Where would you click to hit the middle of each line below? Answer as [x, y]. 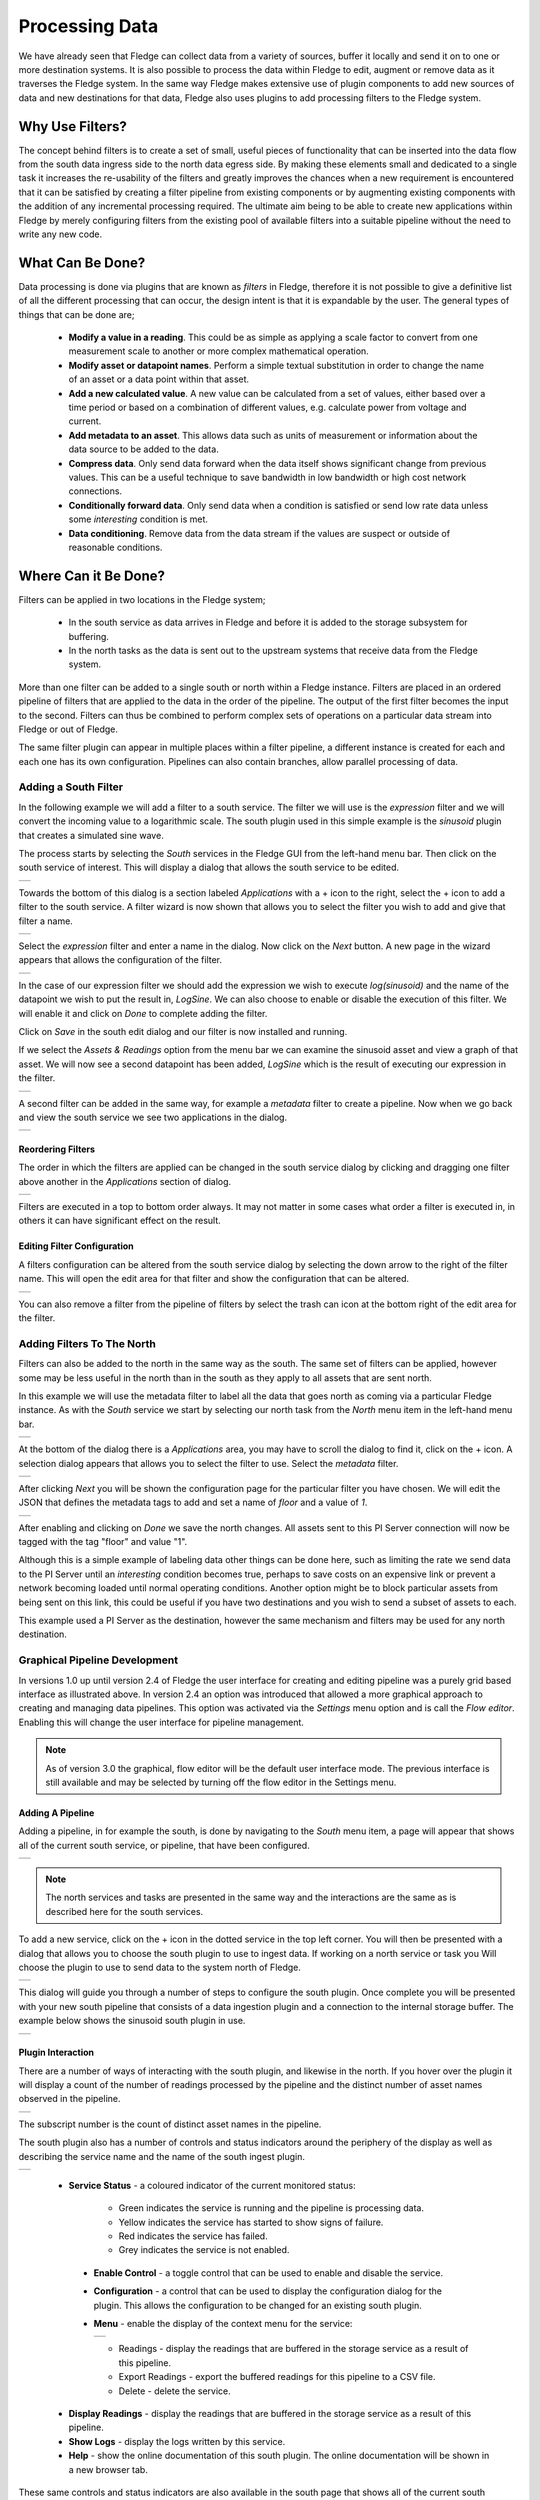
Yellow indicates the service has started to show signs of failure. [251, 2222]
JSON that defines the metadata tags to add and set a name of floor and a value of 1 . [193, 1502]
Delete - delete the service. [175, 2391]
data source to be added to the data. [143, 449]
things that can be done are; [76, 314]
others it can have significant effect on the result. [120, 1221]
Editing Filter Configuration [76, 1246]
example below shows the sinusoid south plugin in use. [132, 2021]
